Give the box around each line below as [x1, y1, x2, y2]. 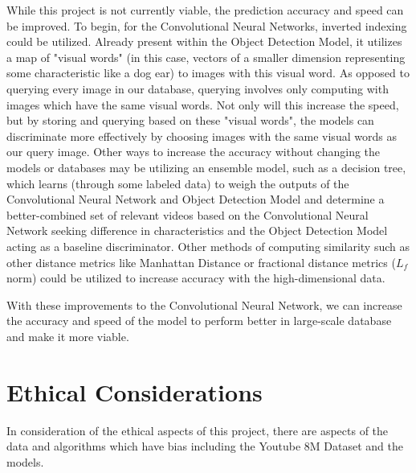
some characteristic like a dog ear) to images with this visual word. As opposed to [6, 64, 410, 81]
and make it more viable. [6, 327, 129, 344]
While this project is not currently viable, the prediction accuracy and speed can [6, 2, 404, 18]
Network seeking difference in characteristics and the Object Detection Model [6, 222, 388, 239]
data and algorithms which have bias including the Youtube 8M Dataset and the [6, 438, 404, 454]
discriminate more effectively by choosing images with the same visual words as [6, 127, 397, 144]
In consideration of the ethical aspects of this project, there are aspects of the [6, 422, 389, 438]
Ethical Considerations [6, 375, 263, 408]
